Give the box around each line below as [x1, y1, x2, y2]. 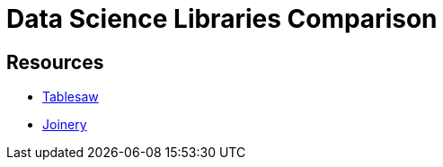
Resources [6, 50, 104, 74]
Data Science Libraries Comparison [6, 4, 438, 34]
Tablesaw [42, 89, 99, 105]
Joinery [42, 117, 87, 133]
